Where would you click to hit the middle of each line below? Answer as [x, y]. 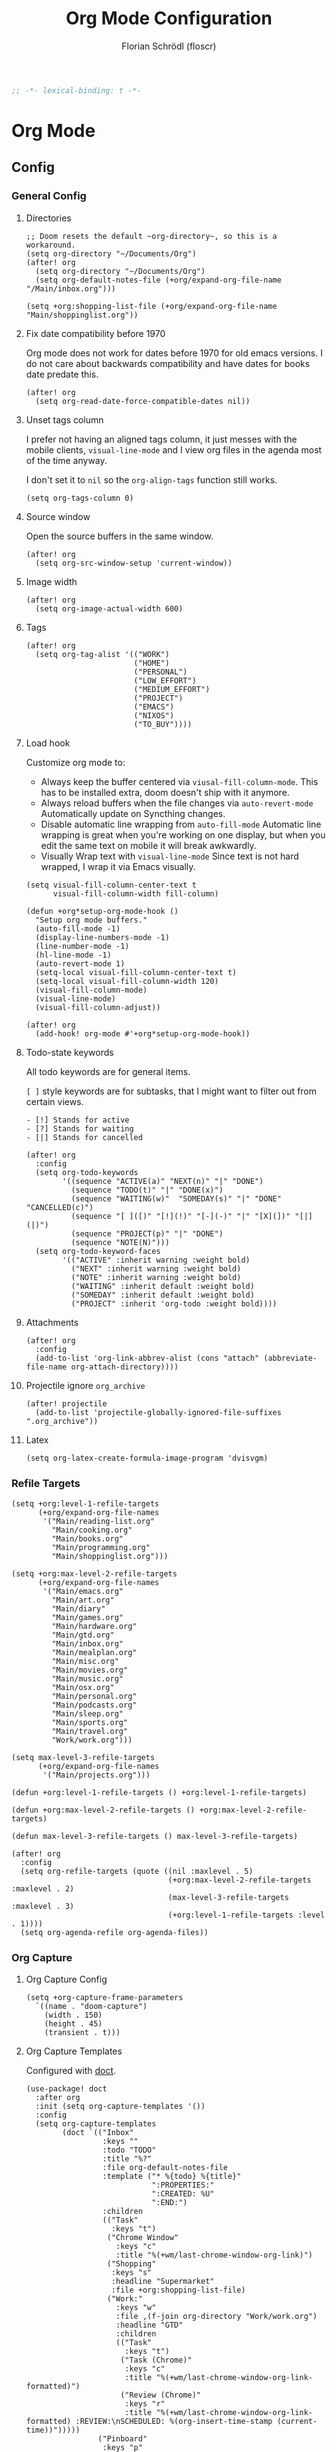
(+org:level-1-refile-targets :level [246, 1915]
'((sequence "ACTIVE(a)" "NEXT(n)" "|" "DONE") [163, 1181]
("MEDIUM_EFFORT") [172, 689]
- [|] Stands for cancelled [84, 1137]
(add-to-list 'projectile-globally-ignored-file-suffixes [158, 1412]
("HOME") [151, 663]
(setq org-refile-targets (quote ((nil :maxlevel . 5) [137, 1871]
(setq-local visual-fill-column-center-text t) [136, 972]
